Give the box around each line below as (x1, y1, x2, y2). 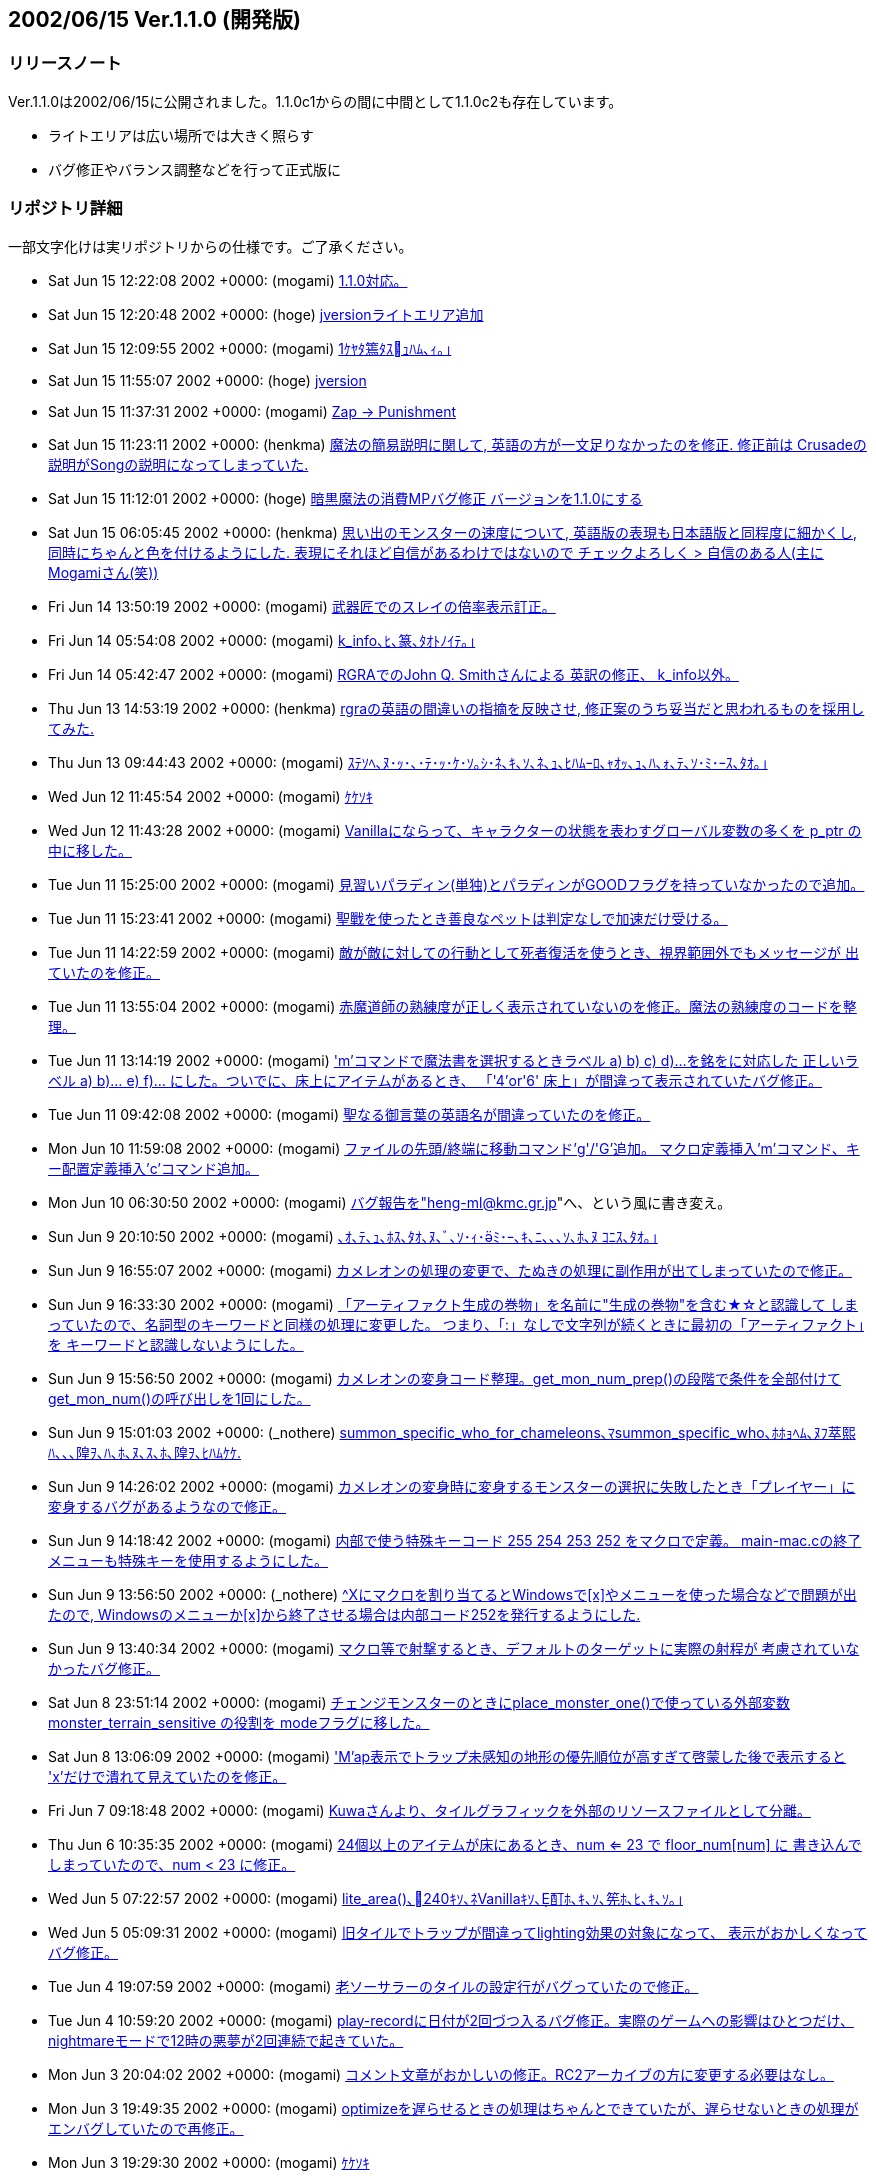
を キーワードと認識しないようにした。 (48, 1335, 304, 1353)
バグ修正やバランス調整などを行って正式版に (48, 160, 342, 178)
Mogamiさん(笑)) (48, 563, 159, 581)
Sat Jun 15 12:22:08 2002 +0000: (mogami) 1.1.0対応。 (48, 271, 408, 289)
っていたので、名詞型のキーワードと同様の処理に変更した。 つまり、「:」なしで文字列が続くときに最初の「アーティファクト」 (48, 1315, 865, 1333)
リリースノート (8, 53, 122, 74)
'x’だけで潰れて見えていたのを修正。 (48, 1767, 287, 1785)
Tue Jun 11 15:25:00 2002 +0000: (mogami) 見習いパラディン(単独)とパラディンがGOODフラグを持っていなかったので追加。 (48, 875, 865, 893)
